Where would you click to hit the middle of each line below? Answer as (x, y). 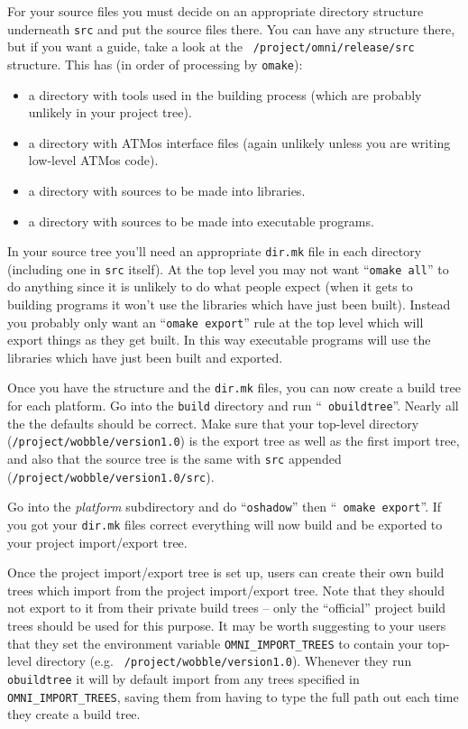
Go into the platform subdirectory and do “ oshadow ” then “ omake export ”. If (225, 507)
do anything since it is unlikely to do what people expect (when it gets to (210, 286)
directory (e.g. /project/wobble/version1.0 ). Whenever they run (224, 661)
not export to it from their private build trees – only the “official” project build (227, 608)
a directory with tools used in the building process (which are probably (225, 94)
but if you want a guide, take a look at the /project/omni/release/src (211, 46)
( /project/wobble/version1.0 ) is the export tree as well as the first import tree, (234, 441)
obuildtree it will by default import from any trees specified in (184, 678)
